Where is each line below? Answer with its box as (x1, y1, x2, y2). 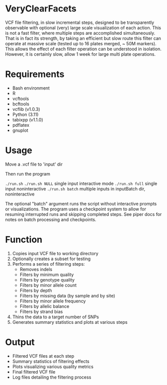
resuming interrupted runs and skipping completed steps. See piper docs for (5, 211, 162, 217)
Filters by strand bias (19, 308, 63, 314)
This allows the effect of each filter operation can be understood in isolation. (5, 46, 162, 52)
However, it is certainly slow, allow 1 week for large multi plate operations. (5, 51, 156, 57)
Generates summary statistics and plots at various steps (12, 319, 128, 325)
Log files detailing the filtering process (12, 374, 91, 380)
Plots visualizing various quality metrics (12, 364, 93, 370)
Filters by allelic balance (19, 303, 70, 309)
